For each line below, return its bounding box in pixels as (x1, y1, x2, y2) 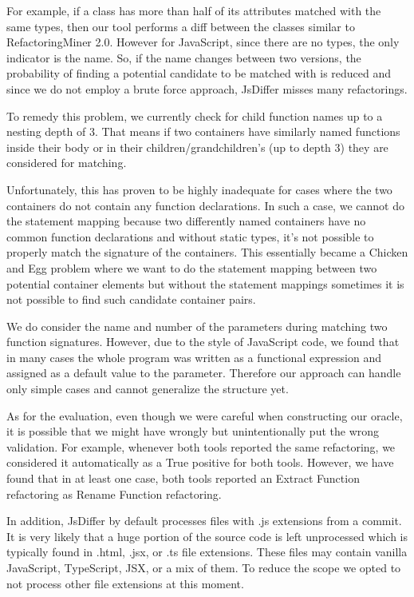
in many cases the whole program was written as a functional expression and (6, 348, 381, 365)
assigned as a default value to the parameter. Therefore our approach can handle (6, 364, 401, 381)
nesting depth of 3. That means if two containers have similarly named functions (6, 123, 400, 140)
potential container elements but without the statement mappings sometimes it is (6, 275, 404, 292)
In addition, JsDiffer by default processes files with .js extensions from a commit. (6, 512, 402, 529)
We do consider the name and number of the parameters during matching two (6, 317, 388, 334)
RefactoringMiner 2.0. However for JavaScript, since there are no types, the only (6, 34, 400, 50)
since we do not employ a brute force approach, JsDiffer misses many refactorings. (6, 80, 408, 97)
